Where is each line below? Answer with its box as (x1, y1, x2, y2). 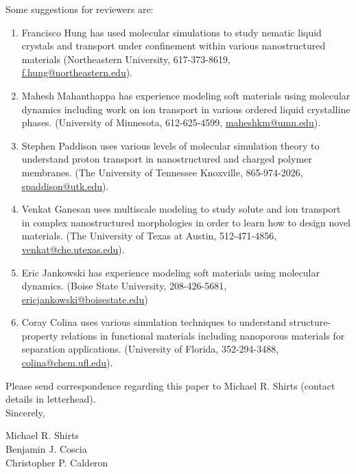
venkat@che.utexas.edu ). (21, 241, 125, 256)
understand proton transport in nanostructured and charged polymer (21, 152, 312, 166)
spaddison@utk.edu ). (21, 178, 109, 193)
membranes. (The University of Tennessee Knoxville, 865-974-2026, (21, 165, 303, 179)
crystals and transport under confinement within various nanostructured (21, 38, 326, 53)
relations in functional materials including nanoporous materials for (61, 328, 345, 342)
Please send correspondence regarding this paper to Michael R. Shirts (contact (5, 378, 335, 392)
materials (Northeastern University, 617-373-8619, (21, 51, 230, 66)
